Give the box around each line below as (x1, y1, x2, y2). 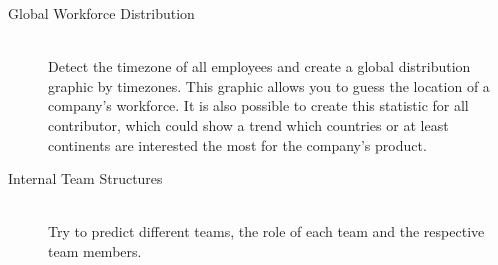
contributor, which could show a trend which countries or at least (48, 114, 449, 135)
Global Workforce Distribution (8, 3, 195, 23)
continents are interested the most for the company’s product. (48, 134, 427, 155)
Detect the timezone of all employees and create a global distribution (48, 56, 471, 77)
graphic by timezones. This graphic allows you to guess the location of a (48, 75, 490, 96)
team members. (48, 240, 142, 261)
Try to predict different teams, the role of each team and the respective (48, 221, 485, 242)
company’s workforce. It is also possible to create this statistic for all (48, 95, 469, 116)
